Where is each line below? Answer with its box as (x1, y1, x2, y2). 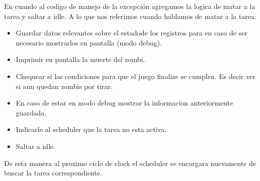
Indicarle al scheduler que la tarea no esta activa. (16, 124, 167, 134)
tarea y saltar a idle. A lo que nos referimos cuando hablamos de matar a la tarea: (4, 10, 256, 21)
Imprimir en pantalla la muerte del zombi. (16, 54, 145, 64)
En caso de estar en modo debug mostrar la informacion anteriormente (16, 97, 233, 108)
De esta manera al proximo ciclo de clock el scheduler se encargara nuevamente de (4, 157, 256, 168)
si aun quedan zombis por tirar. (16, 80, 113, 91)
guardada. (16, 107, 47, 117)
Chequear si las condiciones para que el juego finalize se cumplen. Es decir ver (16, 70, 255, 81)
